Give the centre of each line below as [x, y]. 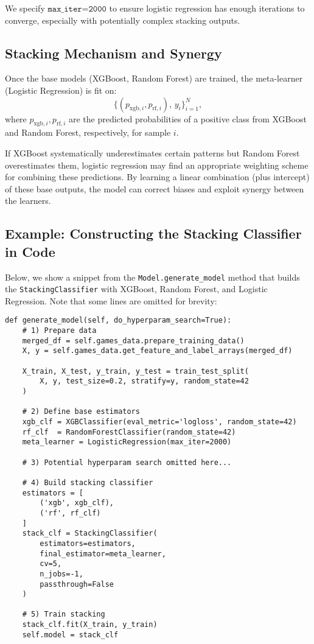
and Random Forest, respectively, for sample [88, 132]
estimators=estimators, [88, 543]
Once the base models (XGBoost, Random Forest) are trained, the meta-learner [154, 78]
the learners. [28, 201]
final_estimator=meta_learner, [103, 554]
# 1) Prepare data [59, 331]
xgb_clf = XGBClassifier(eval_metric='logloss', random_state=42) [159, 422]
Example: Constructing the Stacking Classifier [153, 233]
